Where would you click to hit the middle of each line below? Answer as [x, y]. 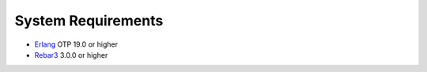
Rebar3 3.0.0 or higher [71, 55]
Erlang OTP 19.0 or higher [76, 44]
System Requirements [89, 21]
